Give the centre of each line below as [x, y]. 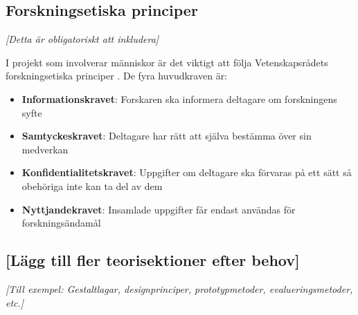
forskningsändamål [61, 223]
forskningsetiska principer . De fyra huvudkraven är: [117, 76]
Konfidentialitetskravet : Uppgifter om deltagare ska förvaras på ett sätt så [187, 172]
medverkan [45, 149]
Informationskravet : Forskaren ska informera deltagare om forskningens [179, 98]
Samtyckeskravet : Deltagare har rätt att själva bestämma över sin [167, 136]
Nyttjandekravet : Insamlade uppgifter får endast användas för [159, 209]
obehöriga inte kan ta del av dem [92, 185]
